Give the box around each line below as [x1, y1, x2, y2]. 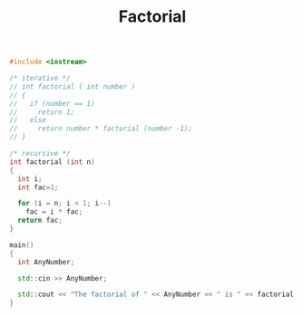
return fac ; [17, 215, 64, 225]
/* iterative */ [9, 74, 71, 83]
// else [9, 116, 47, 125]
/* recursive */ [9, 149, 71, 158]
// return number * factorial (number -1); [9, 124, 193, 133]
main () [9, 240, 34, 250]
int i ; [17, 174, 43, 183]
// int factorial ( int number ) [9, 81, 136, 91]
